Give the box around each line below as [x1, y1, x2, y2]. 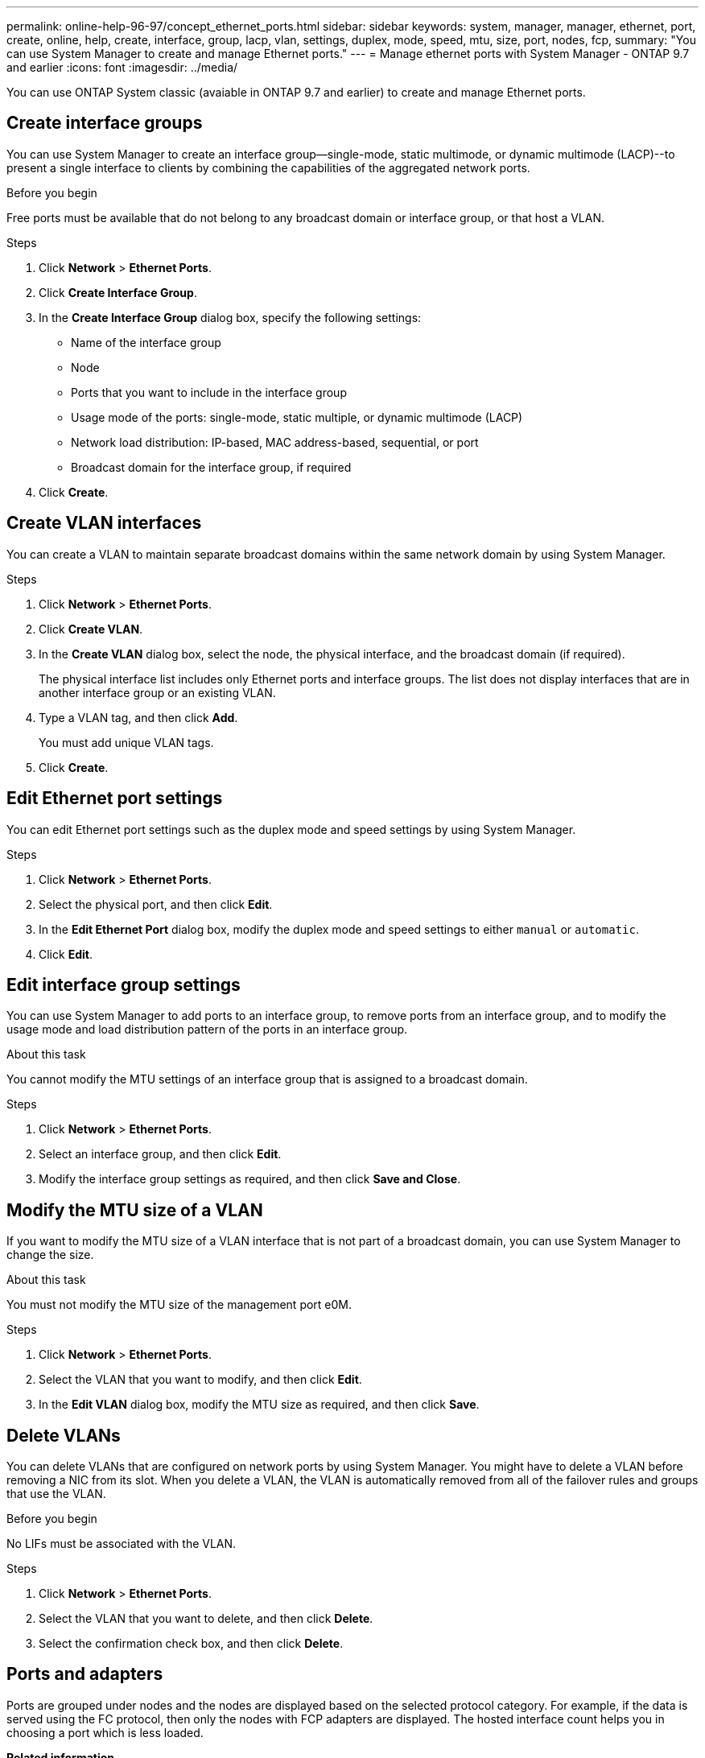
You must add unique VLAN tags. [39, 735, 214, 749]
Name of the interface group [71, 335, 221, 349]
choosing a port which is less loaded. [6, 1725, 204, 1739]
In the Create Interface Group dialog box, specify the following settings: [39, 310, 422, 324]
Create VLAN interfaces [6, 513, 202, 534]
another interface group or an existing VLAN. [39, 685, 276, 699]
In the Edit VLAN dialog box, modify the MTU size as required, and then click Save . [39, 1397, 480, 1412]
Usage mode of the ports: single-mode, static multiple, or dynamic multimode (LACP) [71, 410, 523, 424]
